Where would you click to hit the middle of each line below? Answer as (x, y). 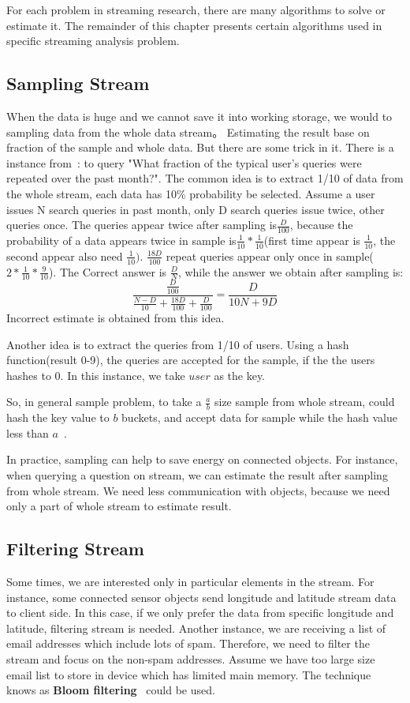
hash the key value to (58, 417)
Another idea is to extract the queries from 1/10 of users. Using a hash (178, 344)
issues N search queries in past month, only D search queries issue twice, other (196, 209)
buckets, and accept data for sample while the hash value (259, 417)
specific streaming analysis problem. (93, 41)
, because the (321, 225)
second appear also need (65, 256)
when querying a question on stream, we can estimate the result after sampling (197, 475)
